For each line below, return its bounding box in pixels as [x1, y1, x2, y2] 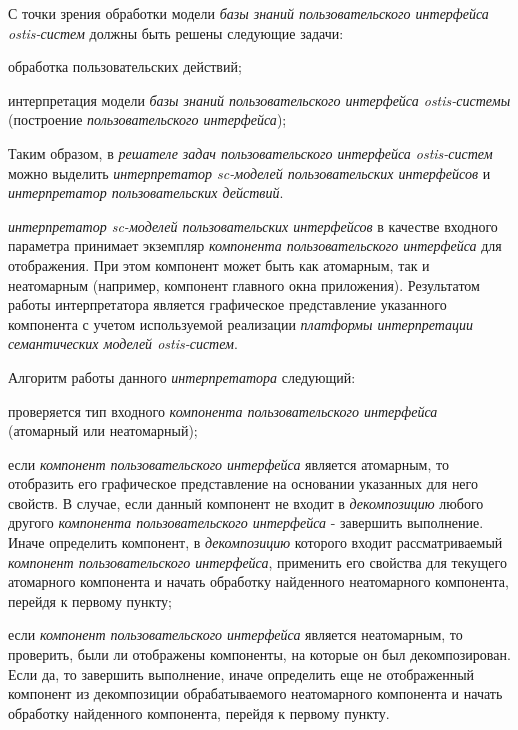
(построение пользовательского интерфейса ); [8, 109, 287, 130]
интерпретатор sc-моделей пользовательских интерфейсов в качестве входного [8, 215, 498, 236]
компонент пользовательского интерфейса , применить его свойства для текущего [8, 551, 507, 572]
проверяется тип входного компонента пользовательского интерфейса [8, 400, 438, 421]
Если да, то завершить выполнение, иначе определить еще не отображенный [8, 663, 475, 684]
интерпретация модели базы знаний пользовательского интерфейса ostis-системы [8, 89, 511, 110]
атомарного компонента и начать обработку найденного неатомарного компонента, [8, 571, 509, 592]
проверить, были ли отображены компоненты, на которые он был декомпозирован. [8, 644, 511, 665]
